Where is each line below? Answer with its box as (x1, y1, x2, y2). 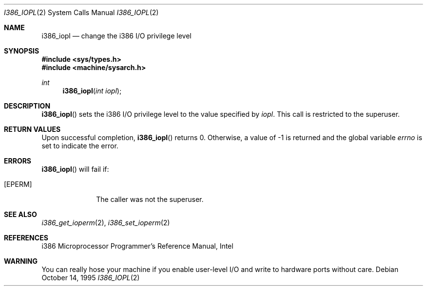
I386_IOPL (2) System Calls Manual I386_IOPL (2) (4, 8, 159, 17)
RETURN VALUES (4, 125, 61, 133)
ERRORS (4, 157, 32, 165)
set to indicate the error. (41, 142, 118, 150)
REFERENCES (4, 234, 48, 242)
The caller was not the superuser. (96, 195, 204, 203)
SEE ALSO (4, 210, 37, 218)
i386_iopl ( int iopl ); (62, 87, 122, 95)
